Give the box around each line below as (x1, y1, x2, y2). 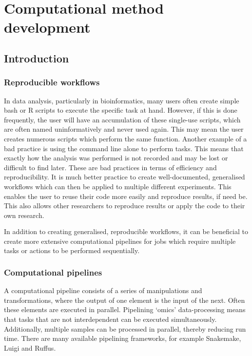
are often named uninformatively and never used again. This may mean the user (4, 124, 244, 134)
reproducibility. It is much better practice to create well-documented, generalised (4, 172, 245, 182)
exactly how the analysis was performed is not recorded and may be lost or (4, 153, 228, 163)
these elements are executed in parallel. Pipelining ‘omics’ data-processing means (4, 304, 246, 315)
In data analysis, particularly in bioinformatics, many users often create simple (4, 95, 239, 105)
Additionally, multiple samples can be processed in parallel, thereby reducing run (4, 323, 246, 334)
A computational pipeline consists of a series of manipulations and (4, 285, 202, 296)
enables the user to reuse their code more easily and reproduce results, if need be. (4, 191, 248, 201)
